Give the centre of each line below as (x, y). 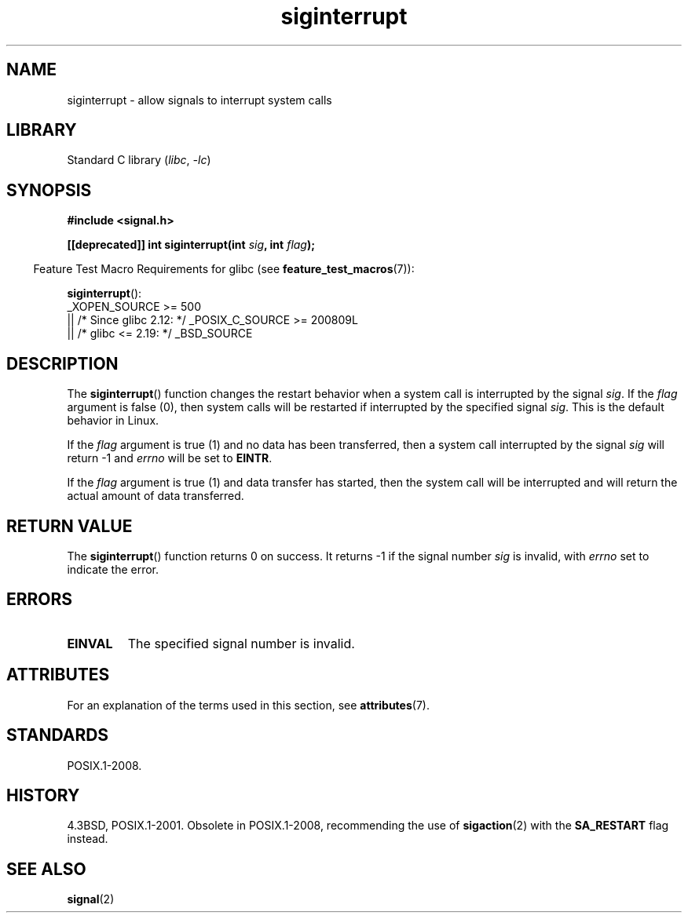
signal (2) (91, 899)
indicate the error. (113, 569)
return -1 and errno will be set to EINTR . (170, 458)
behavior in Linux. (113, 421)
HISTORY (43, 795)
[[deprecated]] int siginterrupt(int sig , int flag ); (191, 245)
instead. (88, 839)
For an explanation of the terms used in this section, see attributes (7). (248, 705)
